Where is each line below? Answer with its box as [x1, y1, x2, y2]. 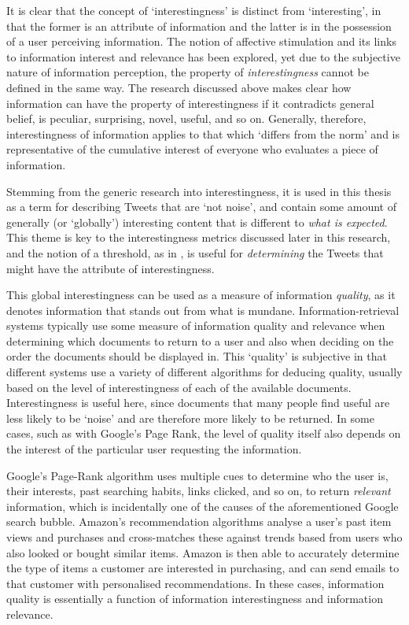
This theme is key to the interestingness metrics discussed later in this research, [6, 229, 391, 246]
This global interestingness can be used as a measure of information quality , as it [6, 287, 396, 303]
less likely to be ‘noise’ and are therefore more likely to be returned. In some [6, 409, 374, 426]
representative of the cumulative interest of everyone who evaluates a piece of [6, 141, 378, 157]
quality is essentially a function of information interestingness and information [6, 590, 383, 607]
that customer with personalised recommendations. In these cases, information [6, 575, 385, 591]
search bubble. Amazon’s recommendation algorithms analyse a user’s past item [6, 513, 392, 530]
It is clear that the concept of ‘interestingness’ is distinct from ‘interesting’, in [6, 2, 381, 18]
